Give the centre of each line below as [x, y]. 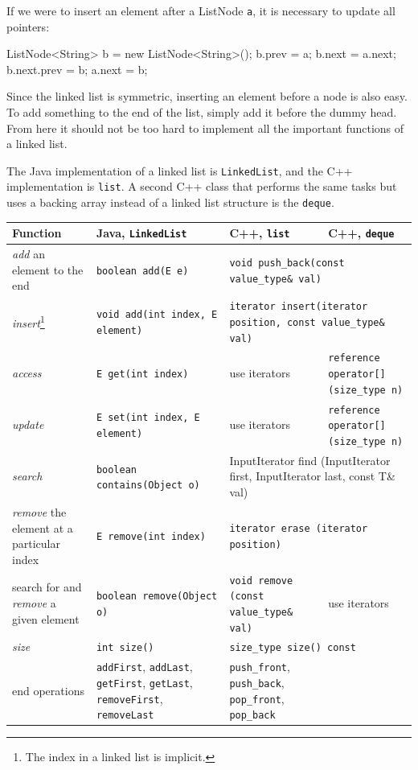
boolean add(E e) [142, 271]
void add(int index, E [157, 315]
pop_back [252, 716]
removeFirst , [129, 698]
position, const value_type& [307, 322]
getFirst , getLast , [144, 682]
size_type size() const [293, 648]
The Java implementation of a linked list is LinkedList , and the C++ [180, 170]
